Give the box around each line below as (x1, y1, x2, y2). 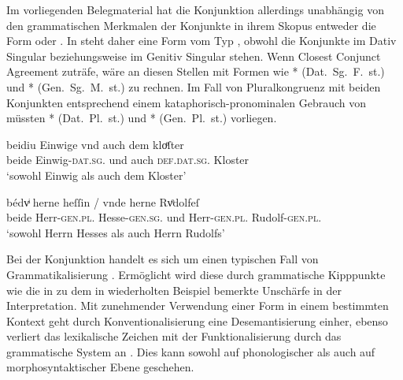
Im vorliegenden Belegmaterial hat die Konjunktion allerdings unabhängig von (6, 2, 384, 17)
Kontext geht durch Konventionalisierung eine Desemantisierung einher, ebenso (6, 312, 388, 329)
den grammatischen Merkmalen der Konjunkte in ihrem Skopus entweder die (6, 17, 376, 33)
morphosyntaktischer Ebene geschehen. (6, 359, 194, 375)
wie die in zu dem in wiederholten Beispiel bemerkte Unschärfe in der (6, 281, 342, 298)
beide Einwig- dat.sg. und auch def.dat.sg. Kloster (6, 151, 250, 168)
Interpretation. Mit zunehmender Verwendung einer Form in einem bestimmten (6, 297, 389, 314)
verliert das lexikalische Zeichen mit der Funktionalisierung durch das (6, 328, 342, 345)
